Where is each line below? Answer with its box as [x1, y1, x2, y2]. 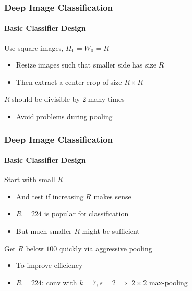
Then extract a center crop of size [16, 76, 122, 87]
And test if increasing [16, 191, 84, 202]
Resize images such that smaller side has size [16, 59, 156, 70]
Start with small [4, 174, 55, 185]
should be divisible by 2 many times [12, 94, 125, 104]
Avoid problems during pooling [16, 111, 113, 122]
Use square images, [4, 42, 64, 53]
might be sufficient [82, 226, 140, 236]
